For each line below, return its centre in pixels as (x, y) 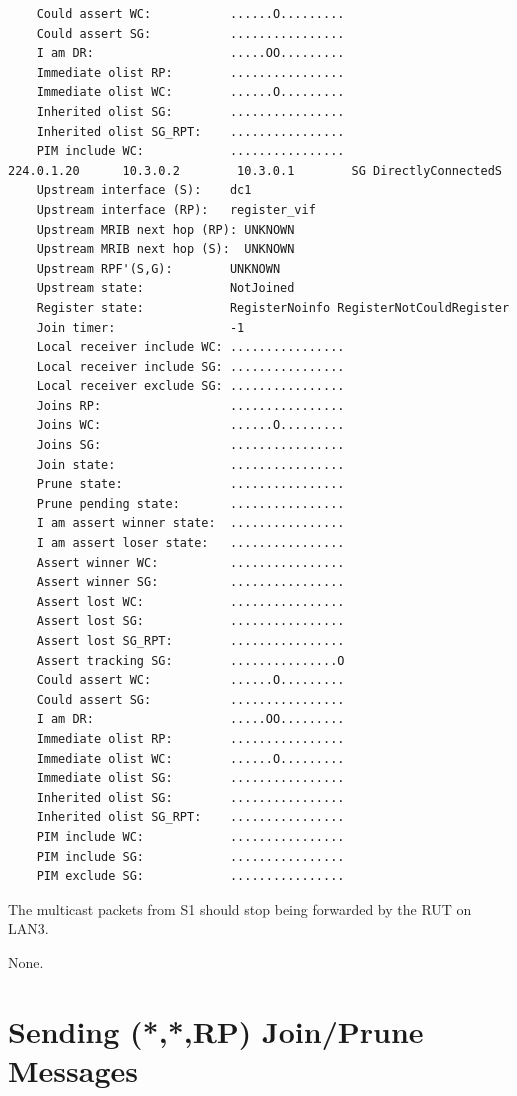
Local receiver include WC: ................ (190, 347)
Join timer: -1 (140, 327)
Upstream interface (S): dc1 (144, 190)
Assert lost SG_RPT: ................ (190, 641)
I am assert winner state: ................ (190, 523)
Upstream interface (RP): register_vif (176, 209)
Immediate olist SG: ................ (190, 778)
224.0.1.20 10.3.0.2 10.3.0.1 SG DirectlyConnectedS (255, 170)
